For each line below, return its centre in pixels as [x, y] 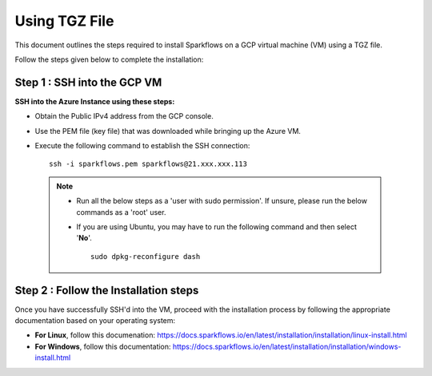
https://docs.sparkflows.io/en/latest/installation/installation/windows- [287, 346]
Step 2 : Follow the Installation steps [107, 290]
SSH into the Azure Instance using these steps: [95, 101]
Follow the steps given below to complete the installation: [109, 59]
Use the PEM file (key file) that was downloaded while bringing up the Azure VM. [168, 131]
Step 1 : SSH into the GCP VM [88, 82]
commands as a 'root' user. [121, 212]
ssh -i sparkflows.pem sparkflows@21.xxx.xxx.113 [148, 164]
